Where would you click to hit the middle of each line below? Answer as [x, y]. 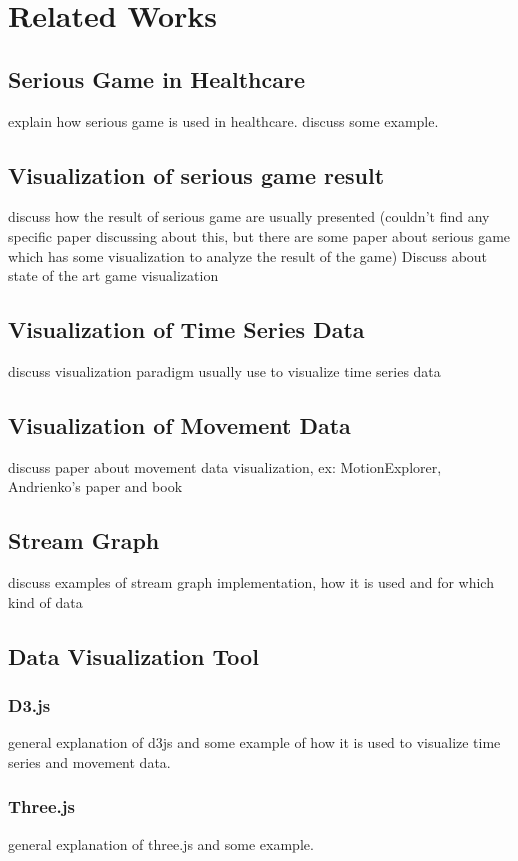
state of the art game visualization [113, 275]
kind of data [45, 601]
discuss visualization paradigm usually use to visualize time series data [224, 370]
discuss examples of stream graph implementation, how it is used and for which [251, 582]
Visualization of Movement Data [179, 424]
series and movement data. [89, 761]
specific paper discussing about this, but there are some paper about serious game [259, 235]
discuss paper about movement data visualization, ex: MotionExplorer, [225, 466]
